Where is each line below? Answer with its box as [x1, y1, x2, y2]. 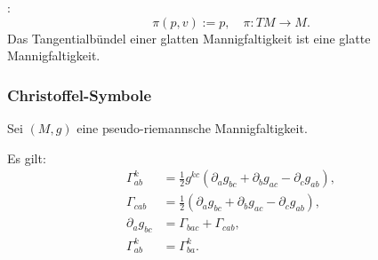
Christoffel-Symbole [7, 83, 152, 106]
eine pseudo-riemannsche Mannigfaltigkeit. [76, 119, 308, 137]
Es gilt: [7, 148, 46, 167]
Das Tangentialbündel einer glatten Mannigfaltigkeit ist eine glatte [7, 28, 371, 47]
